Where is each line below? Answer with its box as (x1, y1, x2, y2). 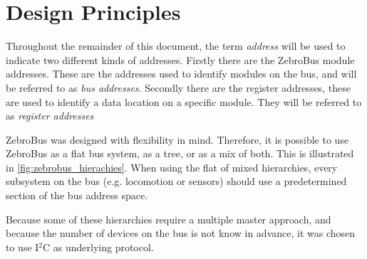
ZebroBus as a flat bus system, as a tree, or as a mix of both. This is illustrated (6, 146, 354, 161)
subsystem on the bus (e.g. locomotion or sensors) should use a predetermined (6, 174, 347, 189)
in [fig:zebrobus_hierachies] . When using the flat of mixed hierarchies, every (6, 159, 338, 174)
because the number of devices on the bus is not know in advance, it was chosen (6, 226, 356, 240)
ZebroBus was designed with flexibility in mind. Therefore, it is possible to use (6, 132, 349, 147)
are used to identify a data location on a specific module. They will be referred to (6, 94, 362, 109)
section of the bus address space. (6, 188, 148, 203)
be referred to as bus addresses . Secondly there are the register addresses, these (6, 80, 351, 95)
